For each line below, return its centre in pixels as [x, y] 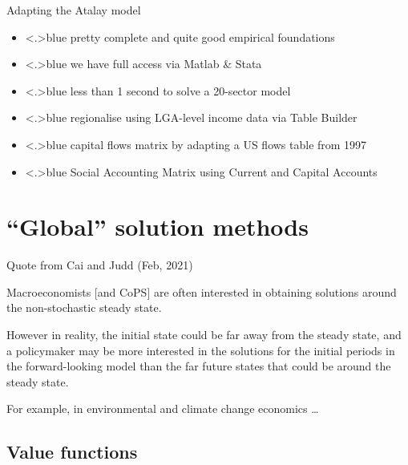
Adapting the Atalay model [74, 10]
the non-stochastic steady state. [84, 307]
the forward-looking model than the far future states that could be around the [199, 366]
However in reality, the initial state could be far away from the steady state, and [204, 335]
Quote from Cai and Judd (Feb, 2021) [100, 265]
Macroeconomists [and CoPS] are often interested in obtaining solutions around [202, 291]
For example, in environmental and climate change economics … [163, 408]
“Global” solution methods [158, 226]
